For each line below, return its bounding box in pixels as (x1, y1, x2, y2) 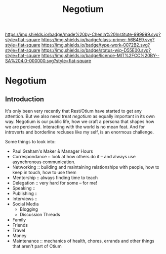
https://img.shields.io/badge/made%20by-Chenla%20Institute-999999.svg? (5, 31, 161, 38)
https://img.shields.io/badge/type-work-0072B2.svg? (41, 42, 150, 48)
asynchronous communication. (12, 159, 76, 165)
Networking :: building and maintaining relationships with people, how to (12, 164, 160, 170)
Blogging (19, 206, 38, 212)
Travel (12, 227, 26, 234)
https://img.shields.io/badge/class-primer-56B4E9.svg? (41, 37, 155, 43)
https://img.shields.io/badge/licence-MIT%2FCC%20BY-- (41, 53, 160, 59)
